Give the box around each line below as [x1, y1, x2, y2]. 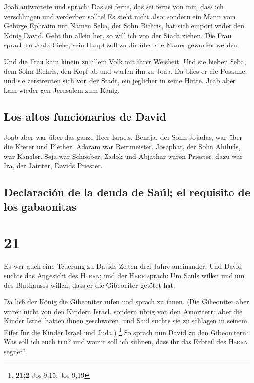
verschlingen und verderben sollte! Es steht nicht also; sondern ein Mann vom [4, 11, 236, 21]
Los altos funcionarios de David [4, 109, 166, 124]
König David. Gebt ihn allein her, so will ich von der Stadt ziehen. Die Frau [4, 30, 232, 40]
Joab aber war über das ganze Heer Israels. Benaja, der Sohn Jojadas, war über [4, 132, 243, 142]
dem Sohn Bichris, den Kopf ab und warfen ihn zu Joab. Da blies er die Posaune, [4, 66, 247, 76]
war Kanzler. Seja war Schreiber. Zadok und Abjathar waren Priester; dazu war [4, 151, 243, 161]
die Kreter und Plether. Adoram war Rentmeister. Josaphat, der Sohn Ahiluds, [4, 141, 241, 152]
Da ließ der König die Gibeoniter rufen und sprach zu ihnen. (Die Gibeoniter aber [4, 296, 249, 306]
